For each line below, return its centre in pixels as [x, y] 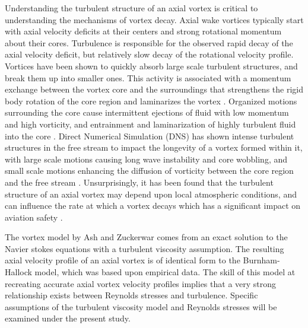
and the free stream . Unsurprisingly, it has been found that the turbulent [139, 182]
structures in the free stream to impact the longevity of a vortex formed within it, [154, 147]
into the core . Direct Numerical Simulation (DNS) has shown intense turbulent [150, 136]
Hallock [18, 272]
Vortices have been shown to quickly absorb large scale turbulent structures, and [151, 66]
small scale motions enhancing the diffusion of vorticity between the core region [149, 171]
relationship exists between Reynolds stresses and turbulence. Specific [131, 295]
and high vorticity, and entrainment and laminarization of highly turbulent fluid [150, 124]
